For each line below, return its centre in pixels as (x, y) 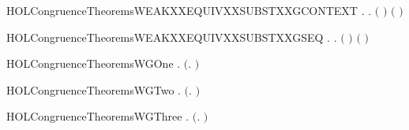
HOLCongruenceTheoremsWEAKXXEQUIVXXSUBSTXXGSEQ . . (172, 37)
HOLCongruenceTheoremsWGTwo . (94, 89)
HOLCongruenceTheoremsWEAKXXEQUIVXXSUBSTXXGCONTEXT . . (189, 10)
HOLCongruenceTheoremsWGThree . (98, 116)
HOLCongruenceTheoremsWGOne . (94, 63)
